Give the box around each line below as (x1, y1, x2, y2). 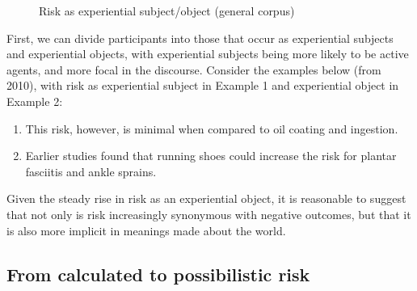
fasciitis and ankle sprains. (25, 162, 157, 179)
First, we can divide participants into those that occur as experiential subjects (6, 29, 394, 46)
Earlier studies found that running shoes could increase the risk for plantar (25, 147, 397, 164)
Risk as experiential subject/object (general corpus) (39, 2, 295, 19)
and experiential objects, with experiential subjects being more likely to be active (6, 45, 409, 62)
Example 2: (6, 92, 63, 109)
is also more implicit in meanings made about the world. (6, 221, 286, 238)
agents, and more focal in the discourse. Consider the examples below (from (6, 61, 381, 78)
